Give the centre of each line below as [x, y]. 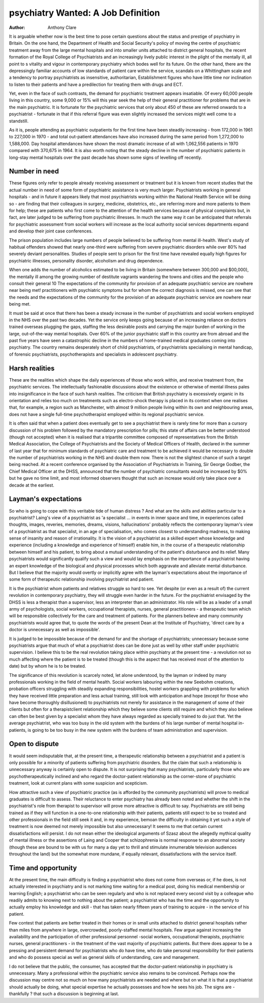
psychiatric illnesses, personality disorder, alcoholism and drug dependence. [86, 260]
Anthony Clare [62, 27]
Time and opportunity [43, 868]
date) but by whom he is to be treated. [48, 666]
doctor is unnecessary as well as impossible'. [55, 630]
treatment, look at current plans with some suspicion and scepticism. [78, 783]
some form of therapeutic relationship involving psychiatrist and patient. [81, 579]
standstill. [19, 121]
